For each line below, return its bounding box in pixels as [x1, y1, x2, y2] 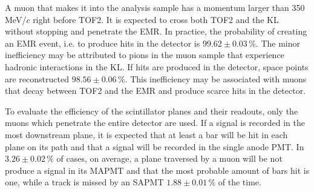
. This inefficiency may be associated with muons [125, 72, 307, 85]
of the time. [218, 176, 261, 188]
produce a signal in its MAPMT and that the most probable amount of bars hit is [5, 164, 310, 176]
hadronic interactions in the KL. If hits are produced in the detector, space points [5, 60, 309, 73]
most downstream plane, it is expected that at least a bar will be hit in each [5, 128, 288, 141]
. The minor [255, 36, 300, 49]
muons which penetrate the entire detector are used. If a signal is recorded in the [5, 116, 305, 129]
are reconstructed [5, 72, 69, 85]
